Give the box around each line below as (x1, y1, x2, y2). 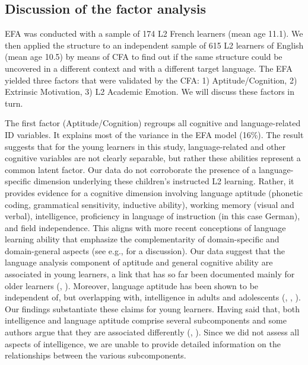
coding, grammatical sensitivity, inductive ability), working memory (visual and (5, 198, 294, 210)
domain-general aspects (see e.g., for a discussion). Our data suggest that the (5, 244, 285, 257)
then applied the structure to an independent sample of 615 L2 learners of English (5, 39, 304, 51)
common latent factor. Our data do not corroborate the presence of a (5, 163, 256, 175)
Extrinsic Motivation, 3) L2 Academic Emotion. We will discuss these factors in (5, 85, 294, 98)
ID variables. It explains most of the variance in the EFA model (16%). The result (5, 128, 304, 140)
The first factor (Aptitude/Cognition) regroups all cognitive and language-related (5, 117, 301, 129)
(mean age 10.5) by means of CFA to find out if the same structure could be (5, 50, 282, 63)
